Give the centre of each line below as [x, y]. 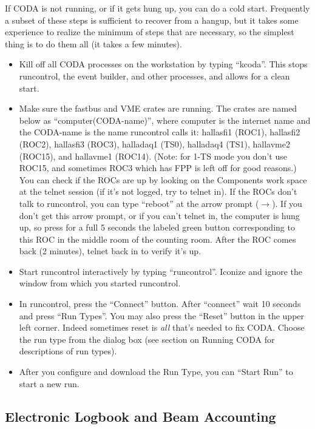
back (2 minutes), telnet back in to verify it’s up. [110, 251]
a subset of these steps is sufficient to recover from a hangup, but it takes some [152, 20]
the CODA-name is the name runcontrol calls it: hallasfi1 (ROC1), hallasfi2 [160, 132]
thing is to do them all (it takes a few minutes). [93, 43]
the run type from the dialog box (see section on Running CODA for [147, 339]
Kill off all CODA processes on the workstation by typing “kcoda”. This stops [163, 64]
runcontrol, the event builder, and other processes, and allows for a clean [154, 76]
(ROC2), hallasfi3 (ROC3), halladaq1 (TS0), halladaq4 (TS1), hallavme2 [154, 144]
